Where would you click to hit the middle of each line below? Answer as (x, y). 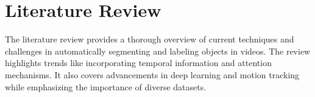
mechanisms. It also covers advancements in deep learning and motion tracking (152, 74)
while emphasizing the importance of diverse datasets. (106, 86)
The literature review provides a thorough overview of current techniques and (150, 39)
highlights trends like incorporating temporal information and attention (138, 63)
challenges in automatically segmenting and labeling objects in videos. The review (158, 51)
